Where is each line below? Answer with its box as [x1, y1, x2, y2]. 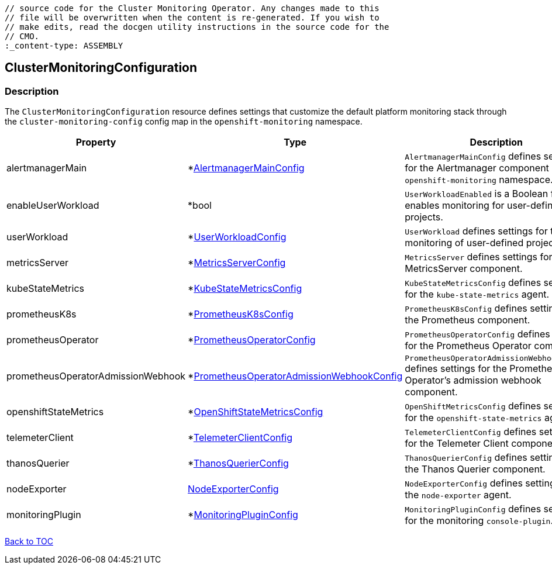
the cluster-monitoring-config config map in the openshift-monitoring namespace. [5, 116, 363, 127]
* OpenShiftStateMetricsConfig [188, 406, 323, 418]
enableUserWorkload [6, 199, 99, 212]
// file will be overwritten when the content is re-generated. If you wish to [5, 13, 379, 22]
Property [75, 136, 116, 149]
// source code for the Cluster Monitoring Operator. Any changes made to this [5, 4, 379, 13]
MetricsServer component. [405, 263, 523, 275]
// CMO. [5, 32, 40, 41]
